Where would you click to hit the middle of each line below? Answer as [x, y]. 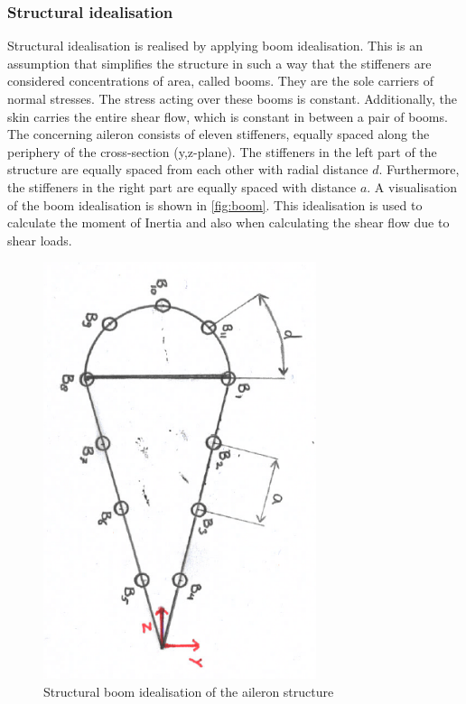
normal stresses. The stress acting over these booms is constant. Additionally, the [232, 98]
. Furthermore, [419, 169]
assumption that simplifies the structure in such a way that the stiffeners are [219, 63]
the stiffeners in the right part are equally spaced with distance [182, 186]
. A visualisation [412, 186]
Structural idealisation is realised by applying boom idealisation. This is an [215, 46]
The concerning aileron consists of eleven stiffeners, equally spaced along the [219, 134]
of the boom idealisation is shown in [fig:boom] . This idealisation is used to [215, 204]
